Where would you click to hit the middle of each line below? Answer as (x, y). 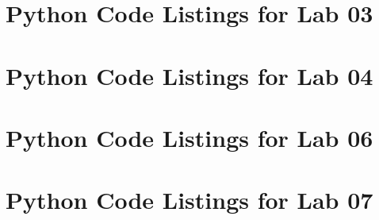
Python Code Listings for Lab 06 (189, 137)
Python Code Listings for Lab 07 (189, 200)
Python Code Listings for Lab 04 (189, 75)
